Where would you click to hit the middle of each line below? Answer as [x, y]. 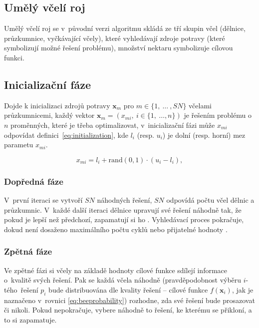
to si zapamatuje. [30, 319]
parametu [19, 145]
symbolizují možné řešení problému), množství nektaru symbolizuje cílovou [119, 48]
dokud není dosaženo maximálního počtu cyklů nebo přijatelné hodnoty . [116, 229]
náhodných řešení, [125, 199]
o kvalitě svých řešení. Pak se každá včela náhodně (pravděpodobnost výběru [123, 280]
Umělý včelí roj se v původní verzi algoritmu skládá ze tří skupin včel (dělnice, [125, 28]
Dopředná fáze [34, 181]
